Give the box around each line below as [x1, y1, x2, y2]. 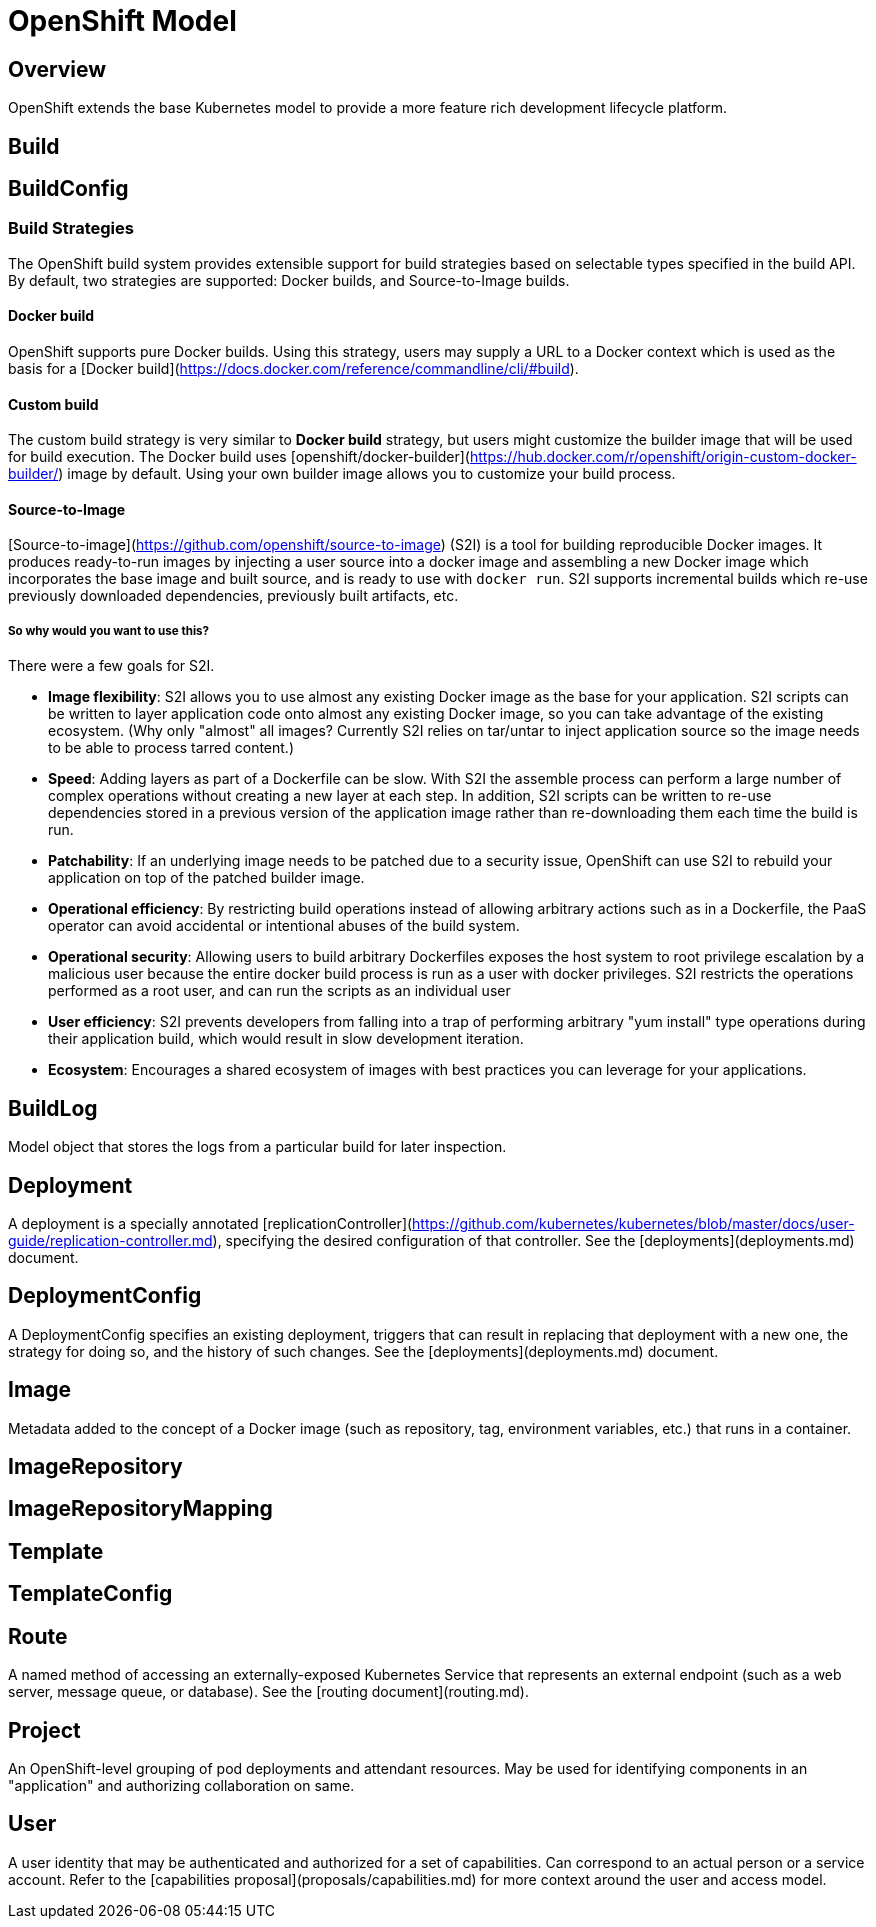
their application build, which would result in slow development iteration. [48, 1030, 524, 1048]
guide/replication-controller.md [8, 1231, 213, 1249]
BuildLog [8, 1095, 98, 1121]
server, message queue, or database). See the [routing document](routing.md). [8, 1683, 529, 1701]
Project [8, 1717, 81, 1743]
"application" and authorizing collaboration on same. [8, 1777, 355, 1794]
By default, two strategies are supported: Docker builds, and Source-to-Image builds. [8, 271, 570, 289]
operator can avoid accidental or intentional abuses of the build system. [48, 917, 520, 935]
